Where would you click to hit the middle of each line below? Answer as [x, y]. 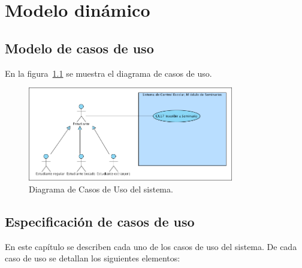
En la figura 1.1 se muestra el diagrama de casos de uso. [108, 73]
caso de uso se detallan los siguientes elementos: [93, 258]
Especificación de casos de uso [100, 221]
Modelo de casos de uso [79, 48]
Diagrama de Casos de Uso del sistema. [101, 189]
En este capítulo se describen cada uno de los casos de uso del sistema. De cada [151, 246]
